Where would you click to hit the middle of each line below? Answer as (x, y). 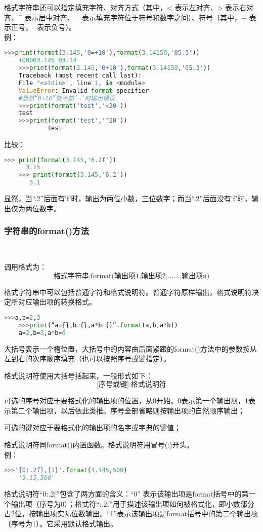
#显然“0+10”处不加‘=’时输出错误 (67, 98)
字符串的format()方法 (47, 231)
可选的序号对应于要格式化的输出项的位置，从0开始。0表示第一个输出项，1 (126, 401)
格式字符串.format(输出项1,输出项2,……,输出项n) (131, 276)
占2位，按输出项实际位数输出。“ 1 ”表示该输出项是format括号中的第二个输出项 (131, 514)
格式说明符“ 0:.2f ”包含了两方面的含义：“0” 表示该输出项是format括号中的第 (126, 493)
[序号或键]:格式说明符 (131, 385)
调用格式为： (25, 267)
